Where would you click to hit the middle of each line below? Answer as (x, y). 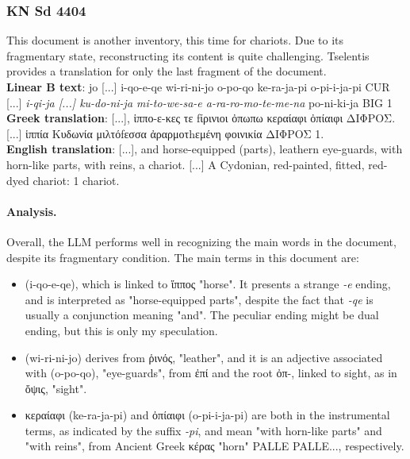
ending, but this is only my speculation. (121, 330)
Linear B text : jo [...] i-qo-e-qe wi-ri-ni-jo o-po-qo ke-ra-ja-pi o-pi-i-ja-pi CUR (198, 87)
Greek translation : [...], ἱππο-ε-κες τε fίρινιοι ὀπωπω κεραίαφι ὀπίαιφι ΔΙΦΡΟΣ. (201, 118)
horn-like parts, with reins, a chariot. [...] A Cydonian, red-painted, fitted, (186, 164)
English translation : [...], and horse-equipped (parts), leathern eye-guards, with (205, 149)
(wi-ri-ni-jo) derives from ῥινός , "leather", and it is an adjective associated (204, 357)
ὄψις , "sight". (56, 388)
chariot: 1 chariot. (76, 180)
